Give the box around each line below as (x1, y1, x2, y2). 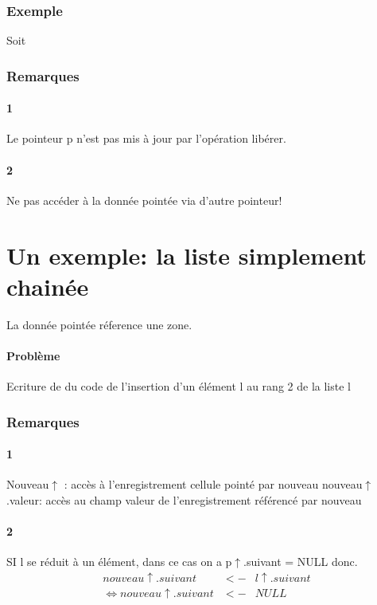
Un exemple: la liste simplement (6, 238, 367, 271)
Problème (6, 347, 60, 363)
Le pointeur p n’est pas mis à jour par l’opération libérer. (6, 130, 286, 147)
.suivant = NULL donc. (243, 553, 358, 570)
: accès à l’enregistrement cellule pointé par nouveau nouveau (64, 476, 363, 493)
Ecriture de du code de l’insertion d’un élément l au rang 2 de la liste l (6, 378, 351, 395)
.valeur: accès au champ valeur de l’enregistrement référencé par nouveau (6, 491, 362, 508)
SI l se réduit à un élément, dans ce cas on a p (6, 553, 232, 570)
